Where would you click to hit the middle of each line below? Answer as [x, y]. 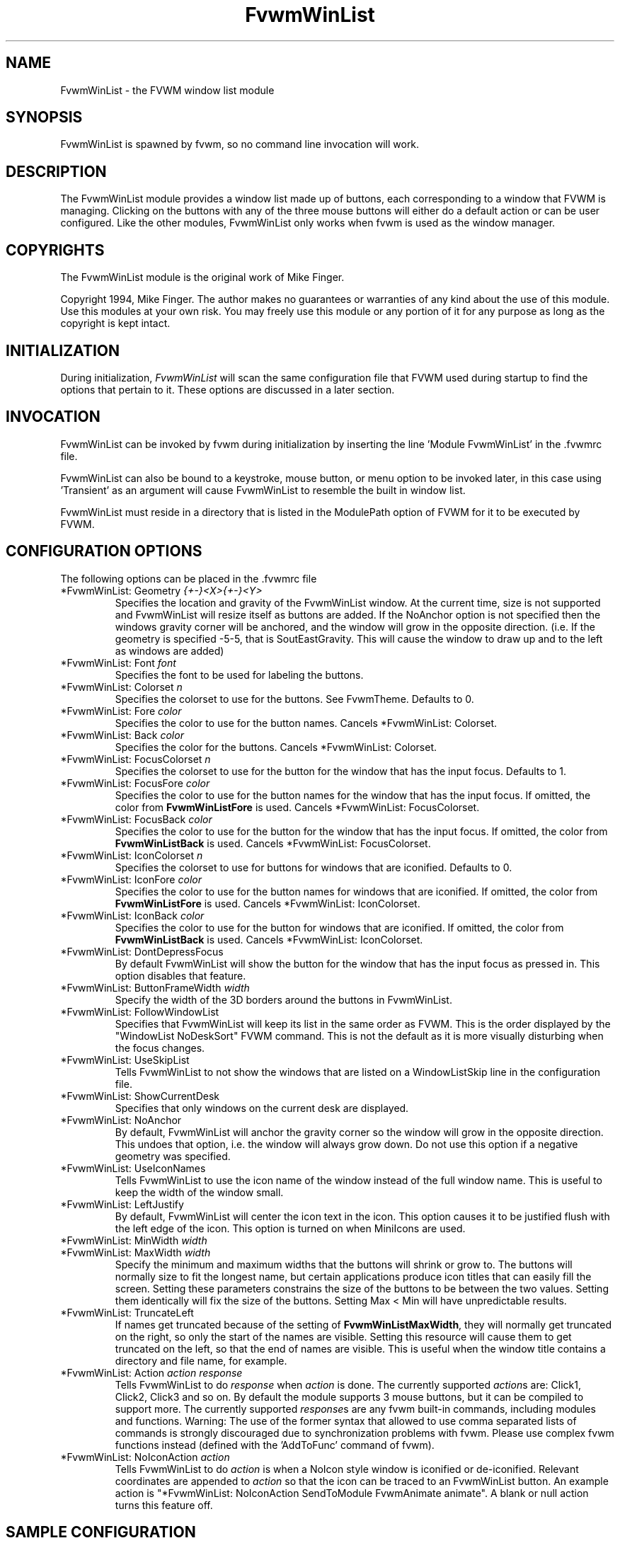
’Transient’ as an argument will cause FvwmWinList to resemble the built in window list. [263, 490]
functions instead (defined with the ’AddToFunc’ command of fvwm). [275, 1445]
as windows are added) [170, 650]
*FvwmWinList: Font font [118, 662]
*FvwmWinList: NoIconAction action [145, 1457]
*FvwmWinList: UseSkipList [125, 1060]
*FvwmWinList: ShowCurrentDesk [140, 1096]
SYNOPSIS [44, 117]
